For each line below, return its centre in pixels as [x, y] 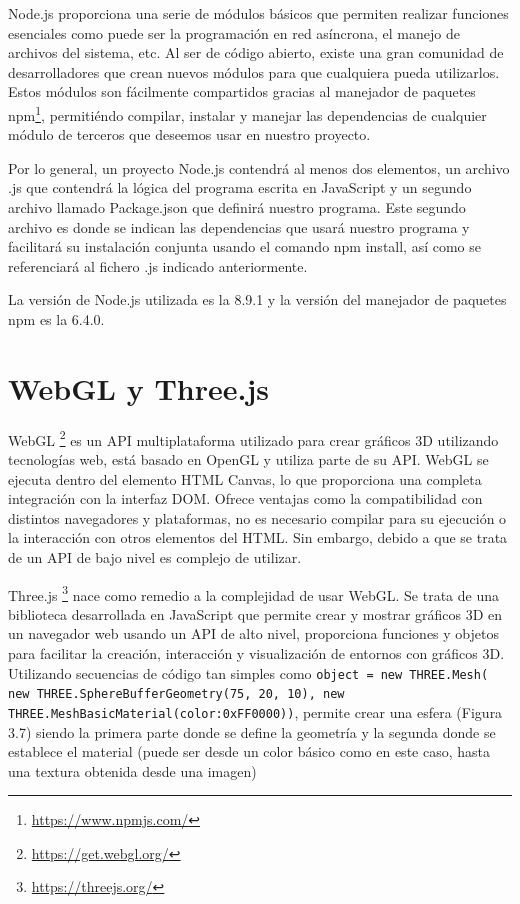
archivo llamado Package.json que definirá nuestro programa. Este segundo [237, 207]
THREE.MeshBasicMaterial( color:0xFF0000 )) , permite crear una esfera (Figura [255, 711]
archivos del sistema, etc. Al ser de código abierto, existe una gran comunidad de [256, 52]
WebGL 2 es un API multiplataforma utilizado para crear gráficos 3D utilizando [253, 438]
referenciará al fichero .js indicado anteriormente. [158, 265]
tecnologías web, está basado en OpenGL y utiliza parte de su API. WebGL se [248, 458]
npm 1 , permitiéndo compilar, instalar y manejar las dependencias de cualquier [247, 113]
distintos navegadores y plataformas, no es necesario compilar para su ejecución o [257, 517]
